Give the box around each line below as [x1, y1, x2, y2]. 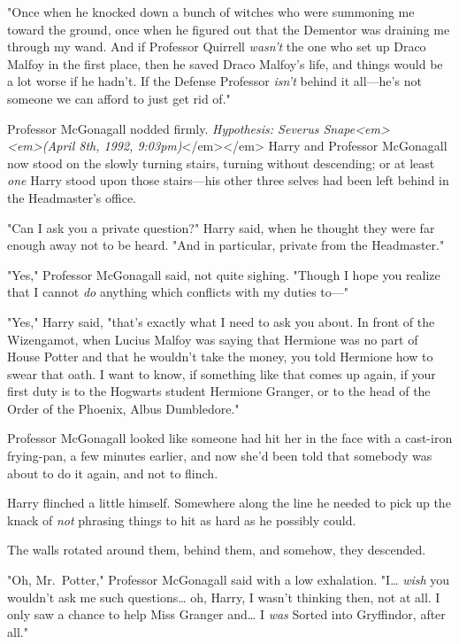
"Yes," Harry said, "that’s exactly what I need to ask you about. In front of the [7, 312, 435, 330]
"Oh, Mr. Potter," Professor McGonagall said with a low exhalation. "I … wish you [7, 570, 450, 589]
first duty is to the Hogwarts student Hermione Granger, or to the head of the [7, 382, 431, 400]
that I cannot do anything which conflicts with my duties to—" [7, 283, 349, 301]
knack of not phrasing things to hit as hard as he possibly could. [7, 510, 356, 529]
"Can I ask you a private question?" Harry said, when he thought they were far [7, 218, 435, 237]
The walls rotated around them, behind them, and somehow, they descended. [7, 540, 426, 559]
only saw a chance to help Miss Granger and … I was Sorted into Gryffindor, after [7, 605, 446, 624]
